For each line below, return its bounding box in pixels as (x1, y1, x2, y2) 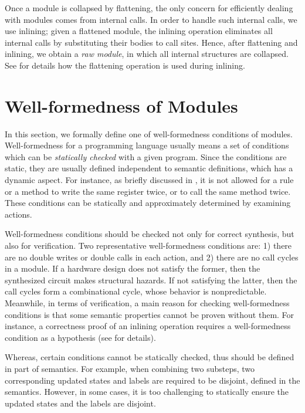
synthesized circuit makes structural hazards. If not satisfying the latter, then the (5, 273, 297, 286)
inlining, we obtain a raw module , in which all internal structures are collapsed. (5, 48, 289, 60)
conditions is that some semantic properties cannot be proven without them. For (5, 308, 294, 320)
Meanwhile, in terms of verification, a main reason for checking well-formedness (5, 297, 290, 309)
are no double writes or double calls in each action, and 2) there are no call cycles (5, 250, 299, 263)
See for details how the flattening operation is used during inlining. (5, 59, 245, 71)
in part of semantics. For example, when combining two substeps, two (5, 362, 255, 374)
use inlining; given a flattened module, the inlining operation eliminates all (5, 25, 273, 37)
